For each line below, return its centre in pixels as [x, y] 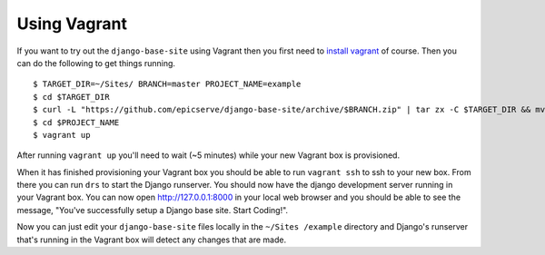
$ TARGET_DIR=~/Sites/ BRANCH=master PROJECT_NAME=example [167, 84]
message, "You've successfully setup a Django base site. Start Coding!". [153, 210]
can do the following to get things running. [96, 63]
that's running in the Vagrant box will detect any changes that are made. [151, 240]
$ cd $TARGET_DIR [71, 97]
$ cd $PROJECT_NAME [76, 122]
